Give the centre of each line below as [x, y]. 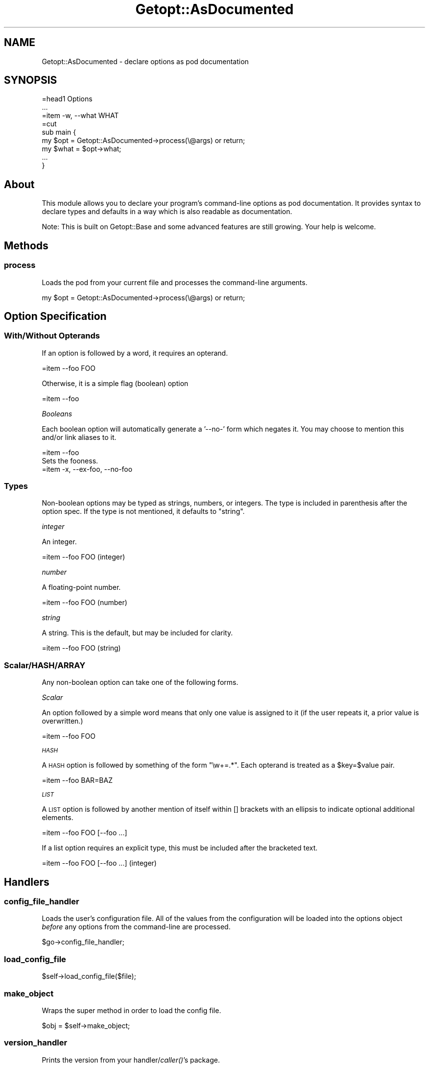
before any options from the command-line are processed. [136, 927]
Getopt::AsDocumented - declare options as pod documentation [145, 61]
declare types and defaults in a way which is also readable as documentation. [167, 212]
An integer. [59, 542]
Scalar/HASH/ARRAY [45, 665]
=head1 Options [67, 99]
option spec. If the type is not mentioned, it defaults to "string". [143, 511]
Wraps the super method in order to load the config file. [131, 1010]
